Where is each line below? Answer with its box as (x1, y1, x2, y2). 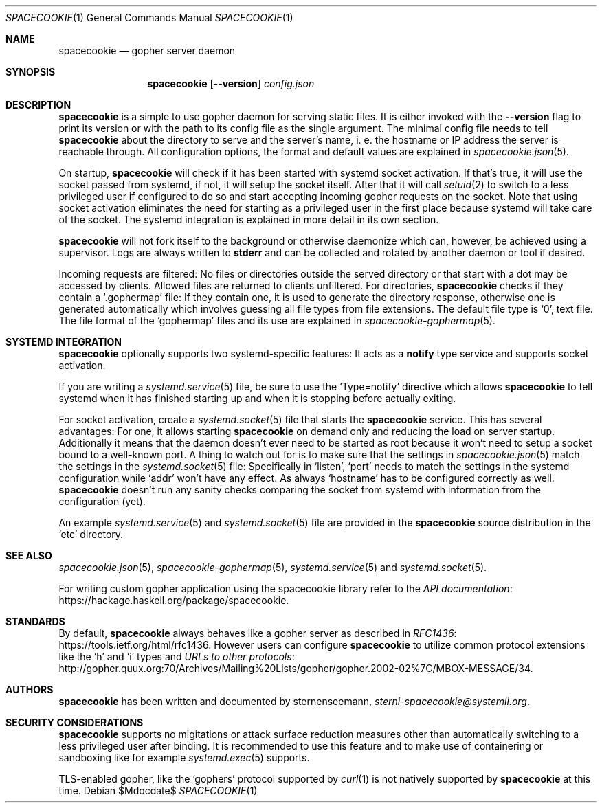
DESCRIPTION (5, 99, 71, 111)
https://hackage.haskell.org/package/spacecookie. (58, 594, 289, 606)
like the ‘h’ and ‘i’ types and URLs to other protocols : (58, 651, 295, 662)
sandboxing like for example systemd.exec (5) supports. (58, 752, 310, 763)
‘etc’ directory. (58, 528, 124, 540)
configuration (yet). (58, 495, 146, 507)
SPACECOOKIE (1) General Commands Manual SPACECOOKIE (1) (5, 12, 293, 23)
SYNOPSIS (5, 66, 56, 78)
